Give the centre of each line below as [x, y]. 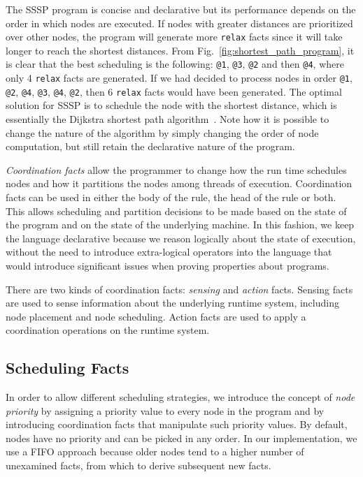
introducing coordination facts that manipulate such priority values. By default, [177, 424]
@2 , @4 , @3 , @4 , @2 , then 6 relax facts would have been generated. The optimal [174, 91]
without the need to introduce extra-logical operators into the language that [169, 252]
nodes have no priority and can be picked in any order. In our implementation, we [181, 438]
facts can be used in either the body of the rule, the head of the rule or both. [171, 197]
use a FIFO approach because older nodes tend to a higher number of [155, 452]
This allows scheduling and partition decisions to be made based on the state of [176, 211]
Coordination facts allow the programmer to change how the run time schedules [176, 169]
